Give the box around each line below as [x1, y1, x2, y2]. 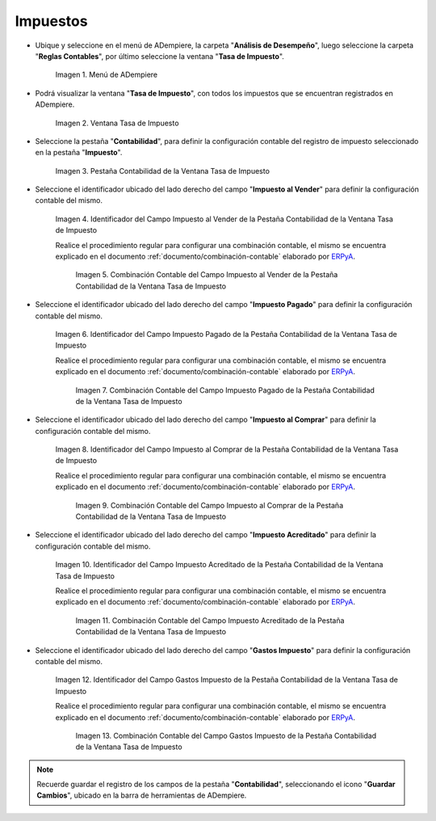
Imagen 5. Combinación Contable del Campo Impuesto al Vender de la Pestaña [75, 270, 338, 280]
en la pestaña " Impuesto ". [35, 148, 123, 158]
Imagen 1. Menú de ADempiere [55, 69, 157, 80]
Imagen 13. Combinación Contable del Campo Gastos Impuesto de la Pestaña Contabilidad [75, 730, 377, 740]
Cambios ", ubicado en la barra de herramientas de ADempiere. [36, 790, 247, 800]
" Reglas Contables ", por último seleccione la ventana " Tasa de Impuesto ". [35, 51, 284, 61]
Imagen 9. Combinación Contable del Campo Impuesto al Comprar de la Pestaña [75, 500, 344, 510]
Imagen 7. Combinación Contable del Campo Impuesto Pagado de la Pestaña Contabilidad [75, 385, 375, 395]
